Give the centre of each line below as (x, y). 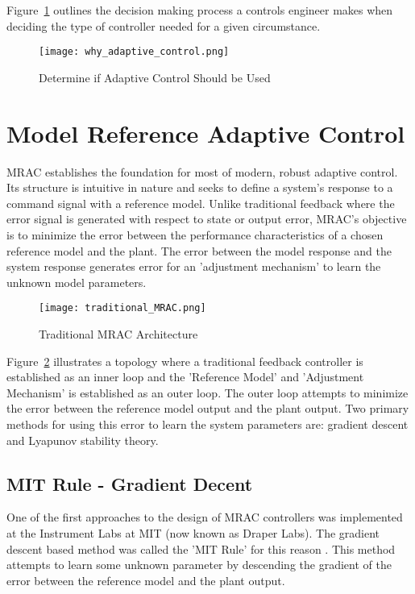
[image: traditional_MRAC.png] (122, 308)
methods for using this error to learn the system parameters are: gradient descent (207, 424)
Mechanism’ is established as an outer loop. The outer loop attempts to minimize (207, 392)
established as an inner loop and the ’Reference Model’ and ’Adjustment (185, 377)
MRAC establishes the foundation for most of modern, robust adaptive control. (202, 171)
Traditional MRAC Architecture (118, 333)
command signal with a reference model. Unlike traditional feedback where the (201, 203)
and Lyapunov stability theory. (83, 440)
